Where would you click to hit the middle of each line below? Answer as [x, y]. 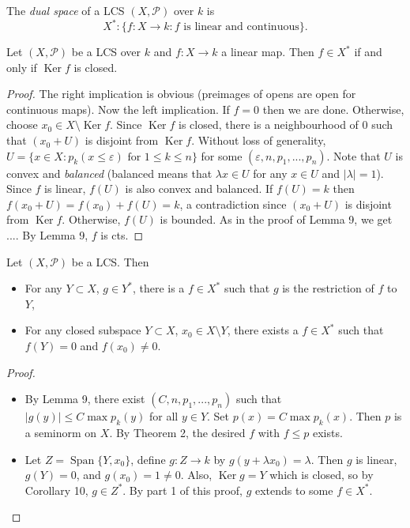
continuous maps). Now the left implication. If [118, 109]
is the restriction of [328, 288]
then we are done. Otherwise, [333, 109]
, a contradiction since [233, 204]
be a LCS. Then [110, 261]
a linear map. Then [268, 52]
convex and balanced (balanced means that [109, 173]
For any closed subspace [83, 330]
